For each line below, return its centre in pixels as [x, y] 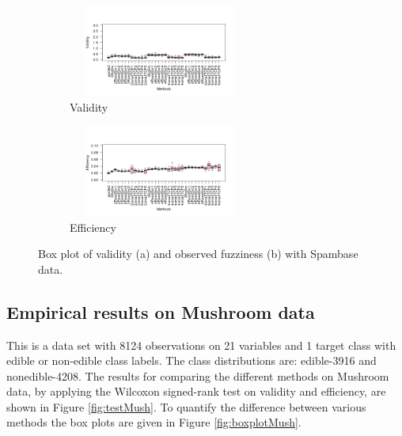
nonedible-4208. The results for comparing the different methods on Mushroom [198, 375]
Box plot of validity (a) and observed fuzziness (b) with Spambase [198, 254]
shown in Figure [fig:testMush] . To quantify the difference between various [186, 406]
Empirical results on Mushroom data [161, 311]
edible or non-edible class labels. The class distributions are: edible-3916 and [192, 360]
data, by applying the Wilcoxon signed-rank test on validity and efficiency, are [196, 391]
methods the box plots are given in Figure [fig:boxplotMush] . [154, 422]
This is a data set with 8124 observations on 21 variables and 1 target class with [201, 345]
